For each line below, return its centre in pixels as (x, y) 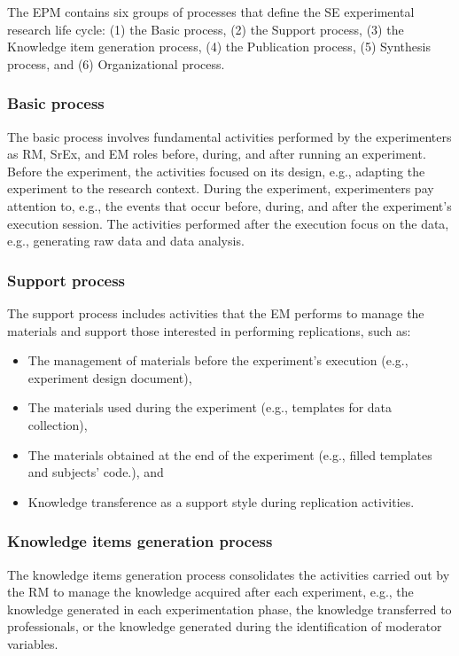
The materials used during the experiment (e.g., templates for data (210, 407)
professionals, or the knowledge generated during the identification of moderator (225, 626)
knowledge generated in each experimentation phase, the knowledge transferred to (229, 609)
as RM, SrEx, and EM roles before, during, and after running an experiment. (217, 154)
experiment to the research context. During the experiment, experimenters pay (221, 188)
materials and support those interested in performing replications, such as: (209, 330)
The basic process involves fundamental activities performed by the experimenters (229, 136)
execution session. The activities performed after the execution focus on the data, (228, 223)
